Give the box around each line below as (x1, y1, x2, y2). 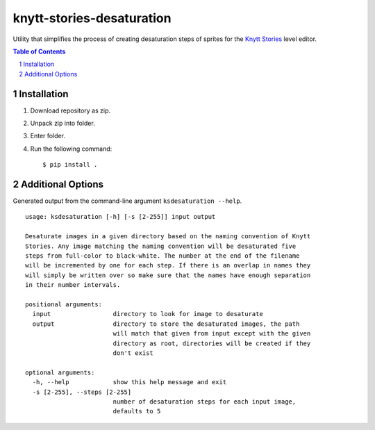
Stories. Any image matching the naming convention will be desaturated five (25, 242, 297, 250)
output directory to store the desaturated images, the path (32, 320, 300, 328)
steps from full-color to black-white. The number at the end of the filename (25, 252, 300, 260)
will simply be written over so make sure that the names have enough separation (25, 271, 311, 279)
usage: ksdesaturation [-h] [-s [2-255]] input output (25, 213, 216, 221)
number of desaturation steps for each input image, (112, 397, 297, 406)
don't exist (112, 349, 154, 357)
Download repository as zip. (30, 106, 111, 115)
